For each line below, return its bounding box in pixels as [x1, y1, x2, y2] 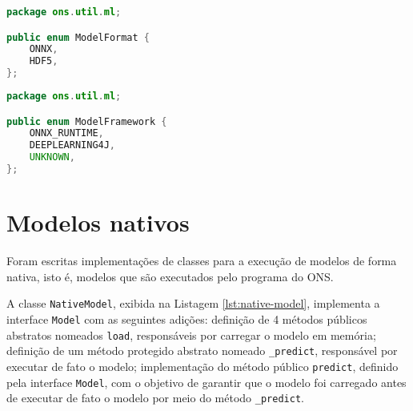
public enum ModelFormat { [6, 31, 150, 43]
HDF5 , [29, 55, 58, 67]
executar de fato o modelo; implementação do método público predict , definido [6, 357, 399, 374]
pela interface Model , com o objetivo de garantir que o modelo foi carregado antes [6, 373, 407, 390]
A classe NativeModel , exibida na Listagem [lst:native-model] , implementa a [6, 295, 380, 312]
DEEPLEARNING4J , [29, 139, 116, 151]
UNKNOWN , [29, 151, 75, 163]
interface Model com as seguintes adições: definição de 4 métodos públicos [6, 310, 367, 327]
